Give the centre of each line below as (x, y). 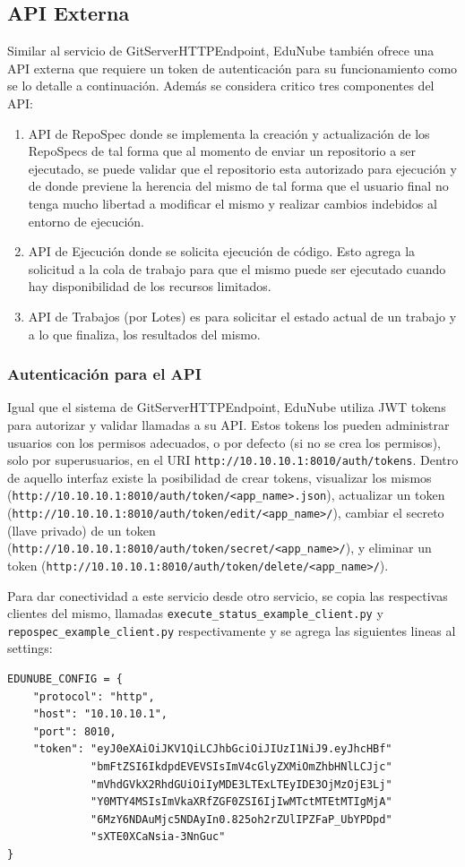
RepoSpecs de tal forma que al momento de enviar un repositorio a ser (222, 151)
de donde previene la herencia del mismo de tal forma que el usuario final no (238, 186)
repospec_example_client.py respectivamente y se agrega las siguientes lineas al (232, 630)
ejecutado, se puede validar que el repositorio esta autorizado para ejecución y (242, 168)
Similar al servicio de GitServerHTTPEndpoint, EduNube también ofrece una (221, 51)
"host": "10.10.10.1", (100, 714)
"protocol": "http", (94, 696)
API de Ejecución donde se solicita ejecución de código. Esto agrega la (222, 251)
